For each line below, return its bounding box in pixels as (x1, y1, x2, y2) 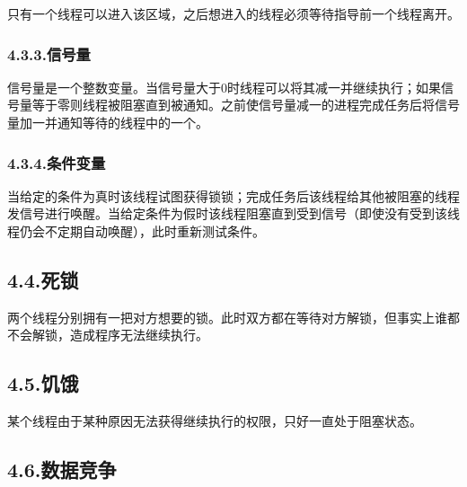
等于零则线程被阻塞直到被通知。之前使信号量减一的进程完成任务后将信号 (31, 95, 460, 114)
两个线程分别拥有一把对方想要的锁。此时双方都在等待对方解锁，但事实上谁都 (7, 307, 460, 326)
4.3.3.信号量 (7, 42, 91, 65)
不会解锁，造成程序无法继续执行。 (7, 325, 208, 344)
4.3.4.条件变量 (7, 151, 106, 173)
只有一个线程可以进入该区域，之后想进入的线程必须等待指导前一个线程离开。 (7, 4, 460, 22)
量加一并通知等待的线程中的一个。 (7, 113, 208, 131)
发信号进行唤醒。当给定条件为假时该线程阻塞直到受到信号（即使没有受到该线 (7, 204, 460, 223)
